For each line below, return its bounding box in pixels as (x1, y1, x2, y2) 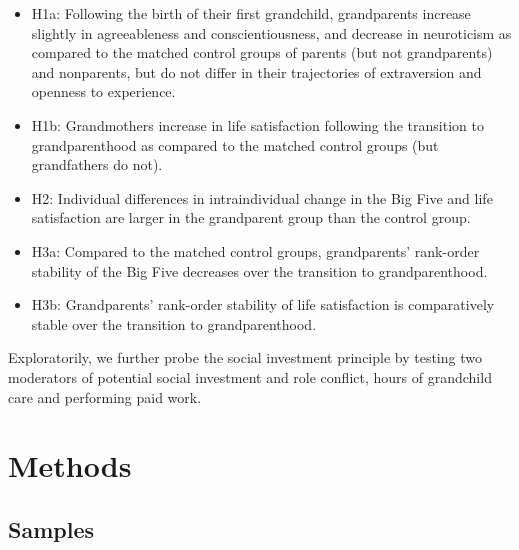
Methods (8, 445, 132, 486)
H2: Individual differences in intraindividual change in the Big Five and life (31, 187, 493, 208)
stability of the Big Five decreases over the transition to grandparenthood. (31, 260, 488, 281)
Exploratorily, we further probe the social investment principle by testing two (8, 347, 482, 368)
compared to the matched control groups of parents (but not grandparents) (31, 42, 493, 63)
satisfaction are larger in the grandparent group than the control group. (31, 207, 471, 228)
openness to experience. (31, 81, 176, 102)
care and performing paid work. (8, 386, 202, 407)
